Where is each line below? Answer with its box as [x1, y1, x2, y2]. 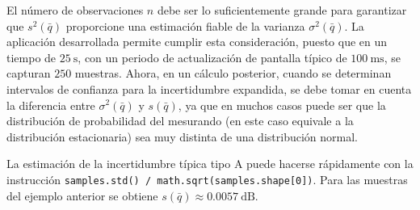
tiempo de [6, 48, 57, 65]
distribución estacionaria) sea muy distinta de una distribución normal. [6, 128, 358, 145]
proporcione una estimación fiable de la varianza [65, 17, 305, 34]
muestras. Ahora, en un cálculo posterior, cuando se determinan [74, 65, 392, 82]
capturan [6, 65, 51, 82]
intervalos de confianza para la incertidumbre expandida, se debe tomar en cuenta [6, 80, 412, 97]
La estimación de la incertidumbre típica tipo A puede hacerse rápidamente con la [6, 155, 414, 172]
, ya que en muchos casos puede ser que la [178, 96, 386, 113]
